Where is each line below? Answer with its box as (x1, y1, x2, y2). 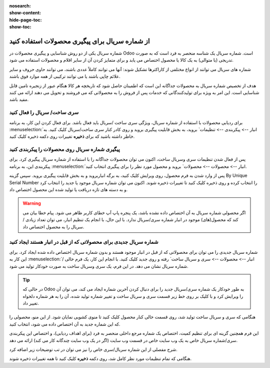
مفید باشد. (9, 97, 29, 103)
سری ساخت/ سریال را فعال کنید (9, 109, 79, 116)
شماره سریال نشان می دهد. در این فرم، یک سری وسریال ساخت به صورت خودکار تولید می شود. (9, 263, 188, 269)
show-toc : (9, 24, 31, 30)
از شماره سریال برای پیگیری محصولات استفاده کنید (9, 37, 150, 45)
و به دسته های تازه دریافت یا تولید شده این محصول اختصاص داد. (9, 187, 128, 193)
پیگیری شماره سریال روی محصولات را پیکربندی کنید (9, 146, 120, 153)
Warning (22, 200, 41, 206)
